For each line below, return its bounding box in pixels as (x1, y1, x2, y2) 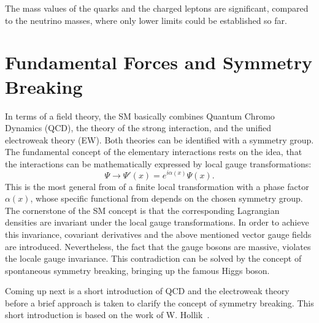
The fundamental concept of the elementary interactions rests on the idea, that (5, 145, 302, 158)
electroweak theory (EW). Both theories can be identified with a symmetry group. (5, 133, 314, 146)
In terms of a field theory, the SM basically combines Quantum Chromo (5, 109, 275, 122)
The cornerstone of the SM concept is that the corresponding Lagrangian (5, 203, 280, 216)
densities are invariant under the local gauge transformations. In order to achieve (5, 216, 309, 229)
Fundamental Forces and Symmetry (5, 50, 313, 75)
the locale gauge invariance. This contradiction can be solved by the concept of (5, 252, 302, 265)
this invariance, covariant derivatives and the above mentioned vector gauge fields (5, 227, 312, 240)
